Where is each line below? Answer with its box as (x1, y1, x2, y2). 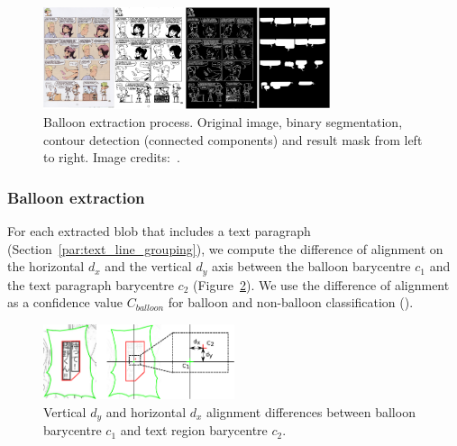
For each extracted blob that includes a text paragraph (7, 222, 311, 241)
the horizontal (7, 257, 85, 276)
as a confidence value (7, 293, 123, 312)
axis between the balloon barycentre (211, 257, 411, 276)
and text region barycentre (120, 421, 268, 440)
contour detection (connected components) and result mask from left (43, 130, 423, 149)
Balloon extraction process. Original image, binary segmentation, (43, 113, 403, 132)
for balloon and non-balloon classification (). (168, 293, 414, 312)
